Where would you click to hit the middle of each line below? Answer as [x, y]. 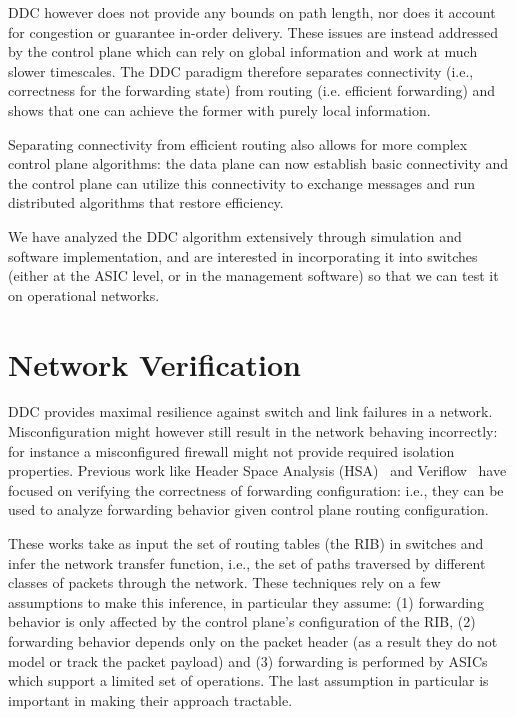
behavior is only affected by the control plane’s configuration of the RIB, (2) [242, 621]
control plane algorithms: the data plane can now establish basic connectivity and [258, 163]
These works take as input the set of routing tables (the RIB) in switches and [246, 543]
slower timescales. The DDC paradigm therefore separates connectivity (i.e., [241, 70]
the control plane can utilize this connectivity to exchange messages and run [242, 182]
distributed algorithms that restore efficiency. [146, 202]
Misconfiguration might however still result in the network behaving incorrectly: [253, 431]
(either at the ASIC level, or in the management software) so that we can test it [253, 275]
